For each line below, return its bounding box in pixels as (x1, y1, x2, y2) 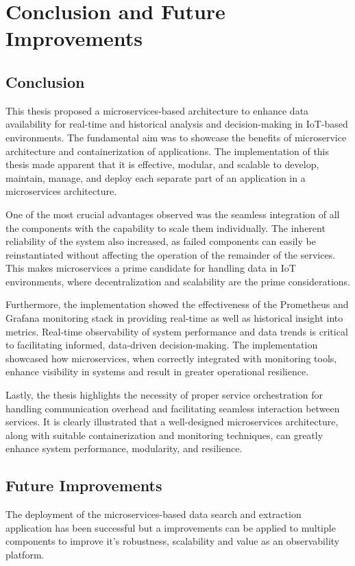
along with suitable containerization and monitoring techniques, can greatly (5, 427, 323, 442)
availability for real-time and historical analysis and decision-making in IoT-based (5, 117, 348, 131)
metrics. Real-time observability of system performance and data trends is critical (5, 324, 348, 338)
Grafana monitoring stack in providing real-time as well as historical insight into (5, 311, 343, 325)
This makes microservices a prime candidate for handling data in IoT (5, 261, 296, 275)
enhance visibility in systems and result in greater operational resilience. (5, 364, 309, 379)
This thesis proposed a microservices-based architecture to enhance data (5, 103, 309, 117)
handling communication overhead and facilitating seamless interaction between (5, 401, 340, 415)
